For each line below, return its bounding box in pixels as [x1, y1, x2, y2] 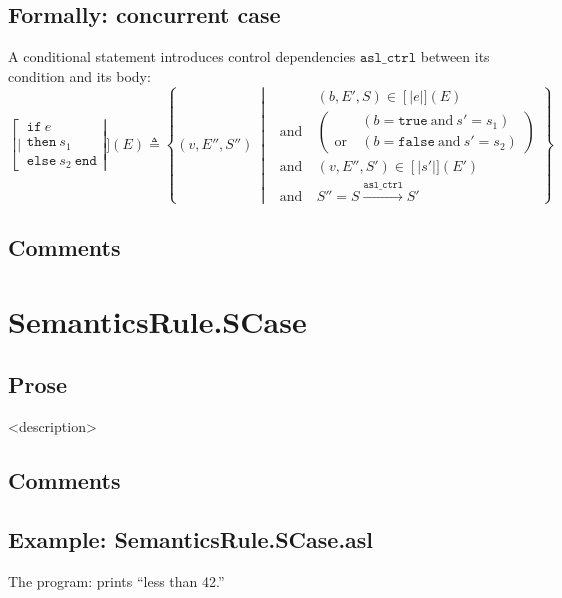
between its [420, 46, 490, 67]
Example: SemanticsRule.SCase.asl [8, 523, 374, 554]
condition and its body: [8, 65, 151, 86]
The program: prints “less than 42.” [8, 570, 225, 591]
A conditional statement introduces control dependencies [8, 46, 356, 67]
